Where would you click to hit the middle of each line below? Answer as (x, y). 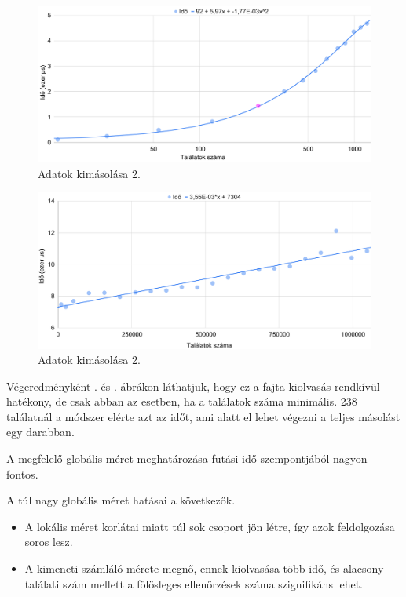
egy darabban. (40, 432)
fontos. (22, 473)
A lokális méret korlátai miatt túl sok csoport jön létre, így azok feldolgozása (210, 526)
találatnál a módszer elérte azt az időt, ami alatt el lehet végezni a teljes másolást (203, 416)
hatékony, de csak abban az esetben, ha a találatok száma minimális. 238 (182, 401)
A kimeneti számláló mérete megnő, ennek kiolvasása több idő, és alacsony (204, 568)
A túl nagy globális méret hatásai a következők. (121, 500)
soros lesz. (49, 542)
